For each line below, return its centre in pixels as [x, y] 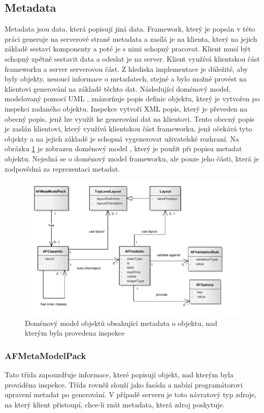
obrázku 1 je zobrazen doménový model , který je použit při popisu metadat [123, 148]
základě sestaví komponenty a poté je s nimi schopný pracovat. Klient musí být [128, 49]
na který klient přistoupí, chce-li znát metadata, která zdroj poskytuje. [115, 404]
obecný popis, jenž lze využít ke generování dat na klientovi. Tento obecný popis [130, 118]
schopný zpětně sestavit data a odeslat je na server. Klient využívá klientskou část [133, 58]
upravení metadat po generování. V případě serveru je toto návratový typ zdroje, [131, 394]
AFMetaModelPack [45, 355]
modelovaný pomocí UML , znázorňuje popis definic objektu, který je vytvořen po [132, 99]
